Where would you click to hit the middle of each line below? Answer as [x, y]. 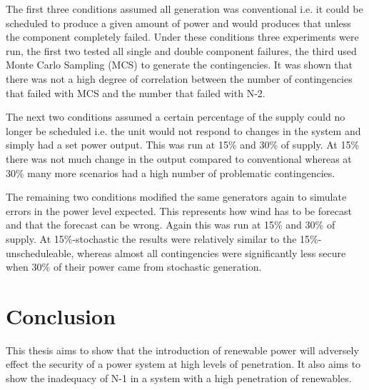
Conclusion [61, 315]
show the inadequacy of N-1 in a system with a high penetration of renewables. [179, 378]
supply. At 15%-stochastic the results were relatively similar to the [151, 238]
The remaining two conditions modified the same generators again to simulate [176, 197]
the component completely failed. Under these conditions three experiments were [182, 37]
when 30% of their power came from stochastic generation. [134, 267]
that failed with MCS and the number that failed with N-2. [136, 92]
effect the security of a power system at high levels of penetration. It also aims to [183, 364]
